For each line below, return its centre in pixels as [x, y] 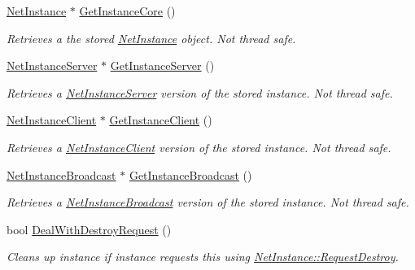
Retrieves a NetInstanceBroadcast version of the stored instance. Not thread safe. [208, 202]
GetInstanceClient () [161, 120]
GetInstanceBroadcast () [190, 174]
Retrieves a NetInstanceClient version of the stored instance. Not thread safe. [199, 147]
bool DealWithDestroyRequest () [89, 229]
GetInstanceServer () [162, 65]
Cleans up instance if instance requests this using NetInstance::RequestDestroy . [203, 257]
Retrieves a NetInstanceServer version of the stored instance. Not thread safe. [200, 92]
